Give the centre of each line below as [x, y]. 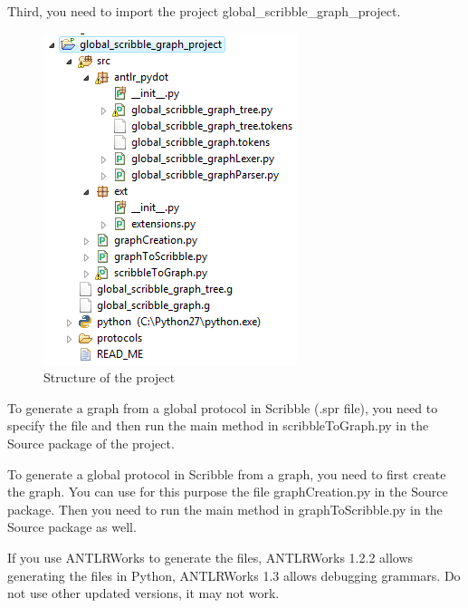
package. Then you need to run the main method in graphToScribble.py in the [225, 509]
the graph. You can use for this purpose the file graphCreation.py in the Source [228, 492]
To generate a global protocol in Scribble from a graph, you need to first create [227, 473]
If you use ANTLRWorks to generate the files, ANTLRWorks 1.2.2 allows [210, 557]
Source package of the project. [91, 443]
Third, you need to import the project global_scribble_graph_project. [204, 11]
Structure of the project [110, 377]
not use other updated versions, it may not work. [143, 593]
